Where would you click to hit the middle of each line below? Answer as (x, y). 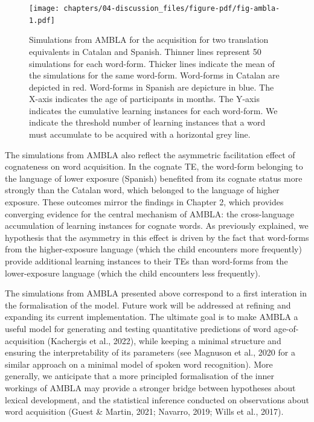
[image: (44, 8)
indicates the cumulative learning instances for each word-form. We (153, 110)
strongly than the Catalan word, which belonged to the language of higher (142, 190)
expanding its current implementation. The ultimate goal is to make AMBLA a (152, 317)
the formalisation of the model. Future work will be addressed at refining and (148, 305)
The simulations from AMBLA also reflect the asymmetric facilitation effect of (150, 154)
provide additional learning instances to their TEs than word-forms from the (146, 261)
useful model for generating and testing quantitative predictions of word (138, 328)
